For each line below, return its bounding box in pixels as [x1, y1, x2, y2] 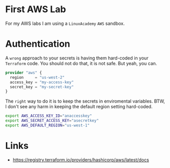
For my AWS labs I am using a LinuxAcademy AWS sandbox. [5, 20, 125, 26]
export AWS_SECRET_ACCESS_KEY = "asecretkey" [5, 118, 99, 123]
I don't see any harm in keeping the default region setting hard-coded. [5, 104, 153, 110]
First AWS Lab [5, 4, 66, 15]
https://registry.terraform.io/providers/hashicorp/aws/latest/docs [12, 156, 149, 163]
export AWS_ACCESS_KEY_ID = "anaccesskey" [5, 113, 93, 119]
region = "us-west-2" [10, 75, 65, 80]
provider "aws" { [5, 70, 42, 75]
